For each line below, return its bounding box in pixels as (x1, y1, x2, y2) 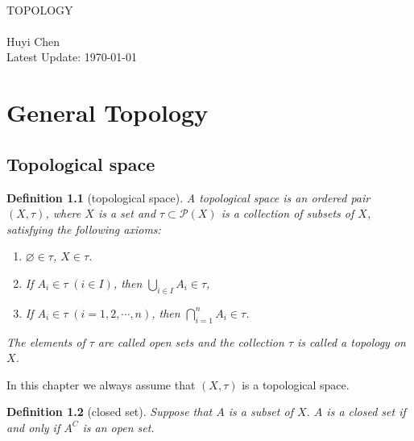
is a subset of (228, 403, 293, 420)
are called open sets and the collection (97, 333, 284, 350)
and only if (6, 418, 60, 435)
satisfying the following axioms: (6, 220, 161, 237)
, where (45, 205, 81, 222)
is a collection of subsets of (221, 205, 354, 222)
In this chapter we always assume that (6, 376, 196, 393)
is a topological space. (242, 376, 350, 393)
